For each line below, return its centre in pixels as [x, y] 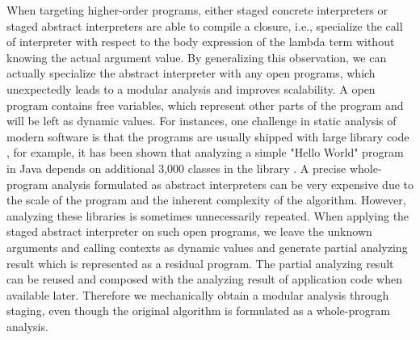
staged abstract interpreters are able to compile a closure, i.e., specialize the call [205, 25]
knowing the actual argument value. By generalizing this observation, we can [197, 57]
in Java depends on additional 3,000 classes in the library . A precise [176, 168]
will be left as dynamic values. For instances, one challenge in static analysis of [202, 121]
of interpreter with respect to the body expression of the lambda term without [201, 42]
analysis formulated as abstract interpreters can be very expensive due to [233, 184]
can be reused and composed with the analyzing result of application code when [204, 279]
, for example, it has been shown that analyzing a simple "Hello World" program [205, 152]
